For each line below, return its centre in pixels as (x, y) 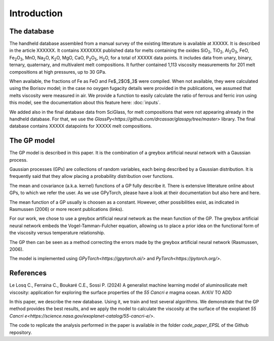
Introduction (36, 13)
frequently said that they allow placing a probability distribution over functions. (92, 176)
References (28, 273)
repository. (21, 332)
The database (32, 31)
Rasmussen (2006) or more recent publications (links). (66, 209)
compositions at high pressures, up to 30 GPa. (58, 72)
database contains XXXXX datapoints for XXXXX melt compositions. (81, 126)
